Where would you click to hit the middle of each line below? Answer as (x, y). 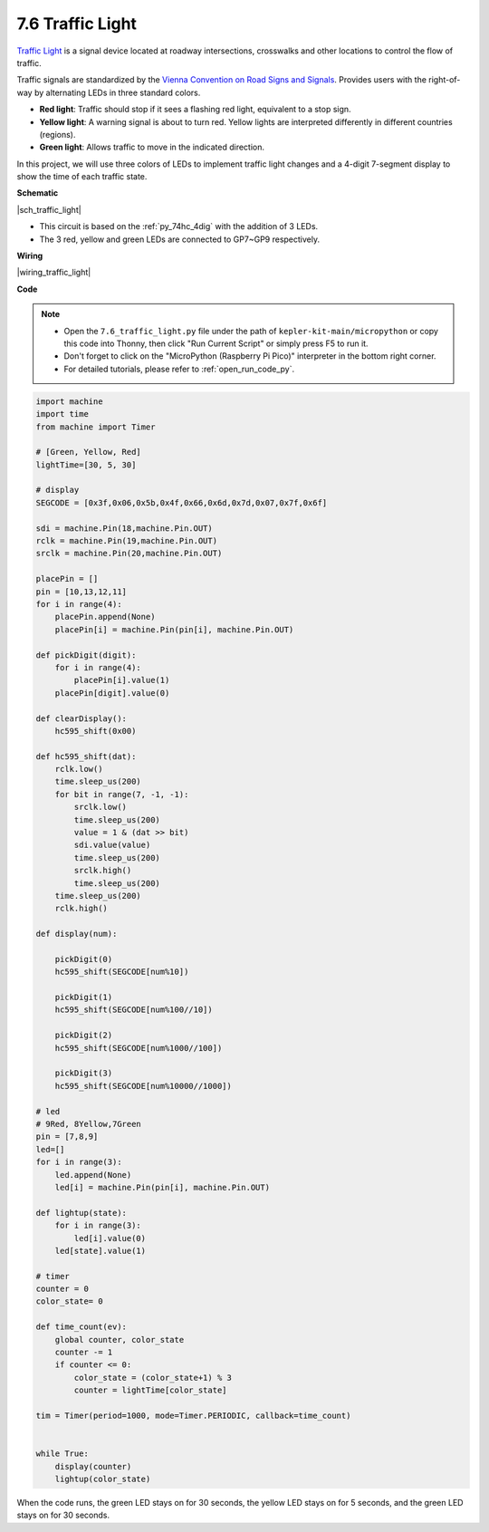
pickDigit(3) (84, 1073)
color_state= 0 (69, 1301)
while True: (62, 1454)
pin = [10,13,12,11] (81, 592)
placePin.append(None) (105, 617)
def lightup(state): (81, 1213)
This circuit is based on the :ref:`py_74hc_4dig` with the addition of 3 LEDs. (179, 226)
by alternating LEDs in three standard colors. (117, 92)
